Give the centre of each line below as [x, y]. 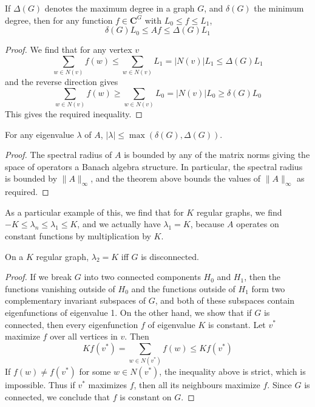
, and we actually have [119, 224]
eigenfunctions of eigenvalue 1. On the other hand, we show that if [128, 312]
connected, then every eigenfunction [72, 324]
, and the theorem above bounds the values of [176, 178]
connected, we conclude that [58, 396]
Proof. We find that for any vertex [69, 50]
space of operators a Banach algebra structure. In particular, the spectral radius [154, 166]
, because [207, 224]
